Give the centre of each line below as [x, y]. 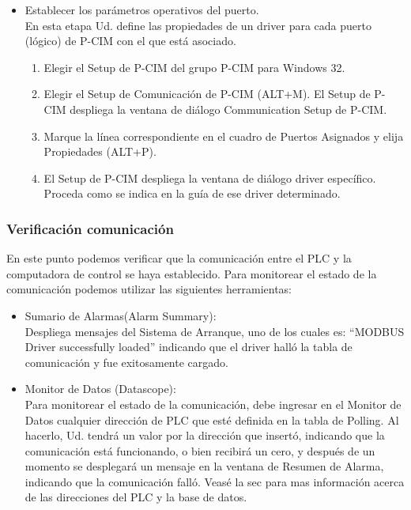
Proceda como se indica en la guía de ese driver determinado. [192, 193]
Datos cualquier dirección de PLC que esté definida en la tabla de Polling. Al [212, 419]
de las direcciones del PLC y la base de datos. [136, 497]
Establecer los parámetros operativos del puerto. [142, 9]
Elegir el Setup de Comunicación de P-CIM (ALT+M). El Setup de [207, 94]
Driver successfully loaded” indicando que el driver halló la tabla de [189, 347]
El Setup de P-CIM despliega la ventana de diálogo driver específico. [210, 178]
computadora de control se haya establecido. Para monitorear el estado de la [192, 273]
